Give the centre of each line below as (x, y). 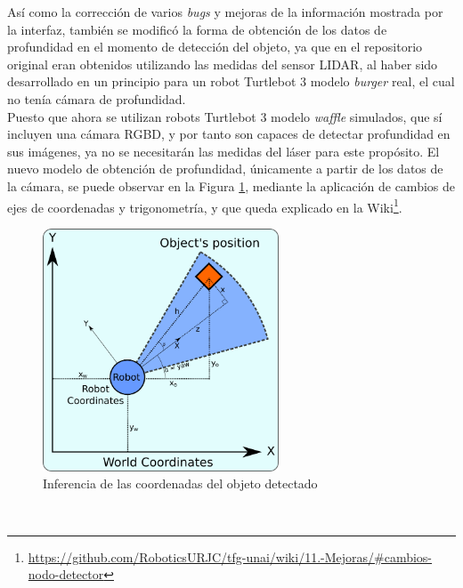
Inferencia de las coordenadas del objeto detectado (180, 483)
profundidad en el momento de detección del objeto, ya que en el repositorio (215, 47)
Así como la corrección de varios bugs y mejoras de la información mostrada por (225, 12)
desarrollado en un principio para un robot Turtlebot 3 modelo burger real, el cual (231, 81)
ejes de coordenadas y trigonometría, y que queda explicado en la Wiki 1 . (205, 205)
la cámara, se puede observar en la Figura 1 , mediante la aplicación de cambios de (231, 185)
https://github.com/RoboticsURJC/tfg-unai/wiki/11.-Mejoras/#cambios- (230, 556)
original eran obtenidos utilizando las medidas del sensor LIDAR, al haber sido (223, 64)
